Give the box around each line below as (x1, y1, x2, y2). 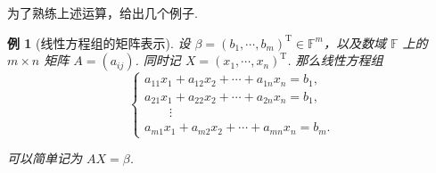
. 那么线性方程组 (287, 51, 383, 70)
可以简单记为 (7, 149, 82, 168)
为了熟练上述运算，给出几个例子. (7, 4, 198, 21)
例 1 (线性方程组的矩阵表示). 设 (7, 33, 191, 52)
